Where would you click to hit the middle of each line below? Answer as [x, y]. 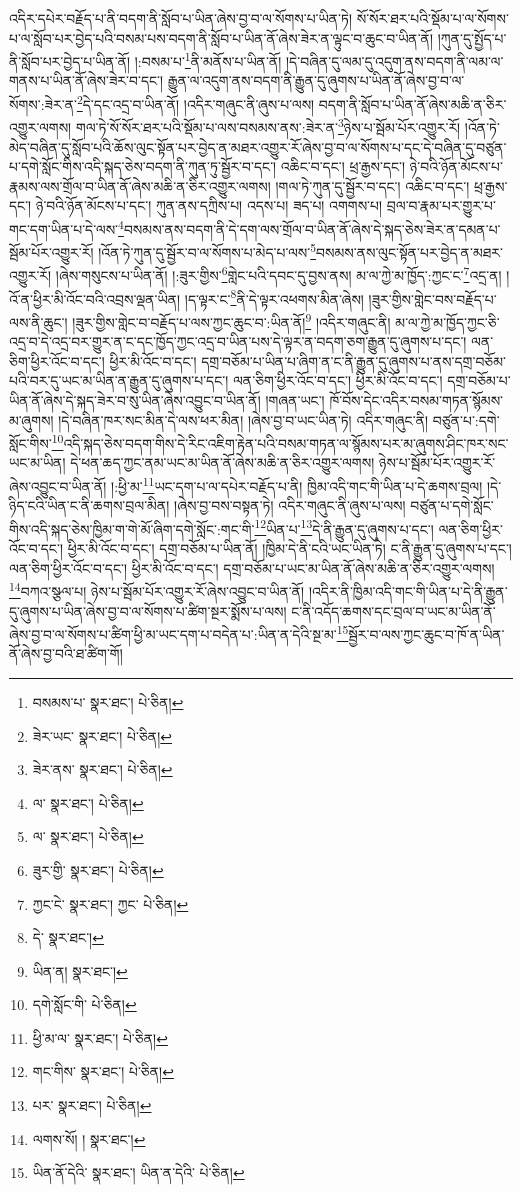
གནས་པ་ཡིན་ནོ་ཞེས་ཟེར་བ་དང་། [86, 80]
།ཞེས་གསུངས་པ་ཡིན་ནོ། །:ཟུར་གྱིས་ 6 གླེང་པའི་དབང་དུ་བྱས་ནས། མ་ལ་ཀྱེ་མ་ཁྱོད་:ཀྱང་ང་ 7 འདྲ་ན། [278, 274]
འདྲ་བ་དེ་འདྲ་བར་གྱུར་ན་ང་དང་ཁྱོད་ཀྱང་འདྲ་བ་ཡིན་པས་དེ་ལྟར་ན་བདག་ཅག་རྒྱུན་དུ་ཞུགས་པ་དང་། [238, 341]
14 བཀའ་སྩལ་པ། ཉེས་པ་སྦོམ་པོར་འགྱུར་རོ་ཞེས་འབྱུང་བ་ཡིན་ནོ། [157, 589]
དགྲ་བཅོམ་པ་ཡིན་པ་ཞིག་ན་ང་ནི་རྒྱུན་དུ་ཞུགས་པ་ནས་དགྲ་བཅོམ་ [354, 360]
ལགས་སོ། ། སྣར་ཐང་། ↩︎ [89, 1138]
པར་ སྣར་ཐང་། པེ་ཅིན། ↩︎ [92, 1105]
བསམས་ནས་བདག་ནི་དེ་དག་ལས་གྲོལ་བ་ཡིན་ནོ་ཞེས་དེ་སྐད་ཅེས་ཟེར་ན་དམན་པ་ [312, 228]
